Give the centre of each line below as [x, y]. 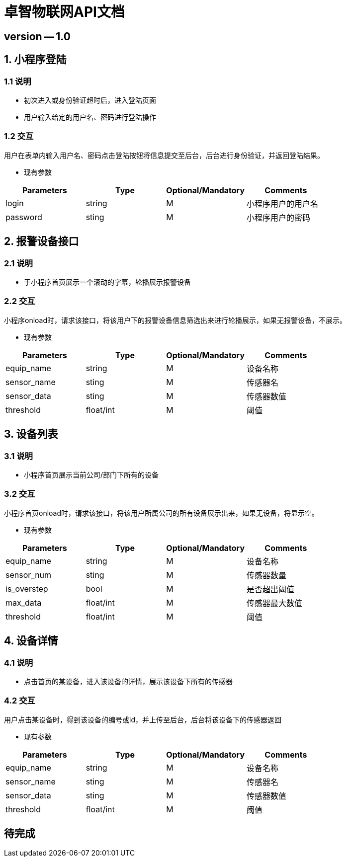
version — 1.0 [37, 36]
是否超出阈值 [271, 589]
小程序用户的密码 [279, 217]
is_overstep [27, 588]
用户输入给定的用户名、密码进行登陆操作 [90, 117]
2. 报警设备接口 [42, 241]
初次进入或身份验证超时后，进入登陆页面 [90, 100]
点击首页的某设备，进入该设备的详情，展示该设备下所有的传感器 [128, 681]
